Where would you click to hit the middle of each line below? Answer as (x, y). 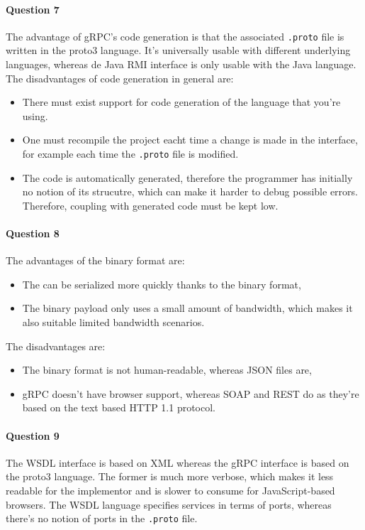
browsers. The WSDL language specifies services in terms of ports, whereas (169, 504)
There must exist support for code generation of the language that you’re (181, 102)
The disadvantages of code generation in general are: (120, 78)
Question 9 (33, 435)
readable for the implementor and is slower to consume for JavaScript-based (170, 490)
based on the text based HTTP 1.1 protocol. (119, 407)
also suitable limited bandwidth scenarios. (113, 322)
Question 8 (33, 233)
